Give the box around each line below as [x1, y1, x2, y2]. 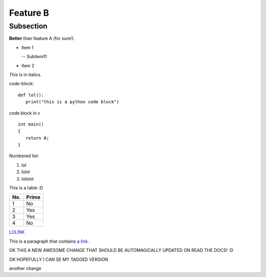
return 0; [25, 135, 49, 141]
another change [9, 265, 41, 271]
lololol [21, 176, 34, 182]
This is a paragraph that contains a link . [9, 238, 89, 244]
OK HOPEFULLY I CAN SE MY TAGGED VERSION [9, 256, 108, 262]
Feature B [9, 7, 49, 18]
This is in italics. [9, 71, 42, 77]
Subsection [9, 22, 48, 31]
